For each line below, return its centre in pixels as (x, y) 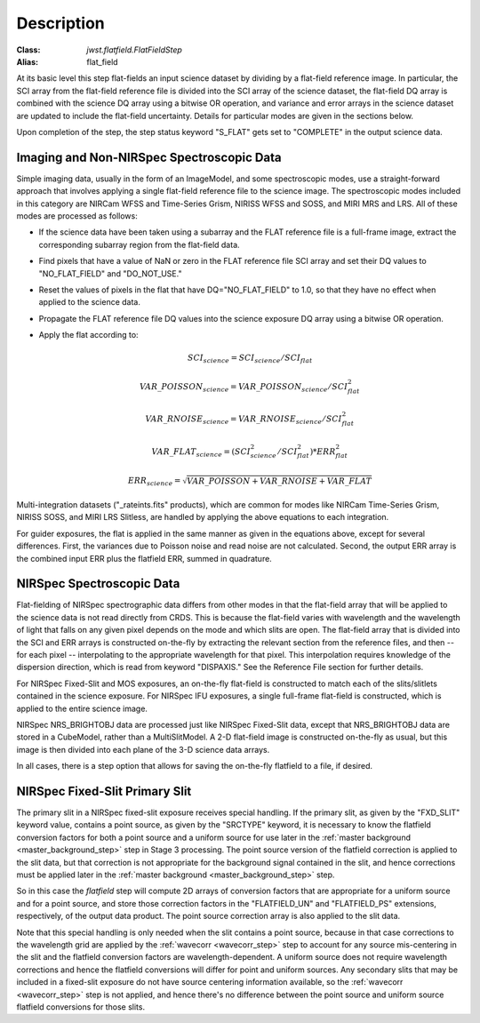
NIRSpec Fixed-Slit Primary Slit (104, 791)
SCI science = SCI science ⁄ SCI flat (250, 359)
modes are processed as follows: (77, 216)
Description (61, 23)
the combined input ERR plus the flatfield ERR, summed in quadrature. (144, 558)
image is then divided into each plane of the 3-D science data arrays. (143, 749)
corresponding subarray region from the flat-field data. (139, 244)
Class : (28, 50)
